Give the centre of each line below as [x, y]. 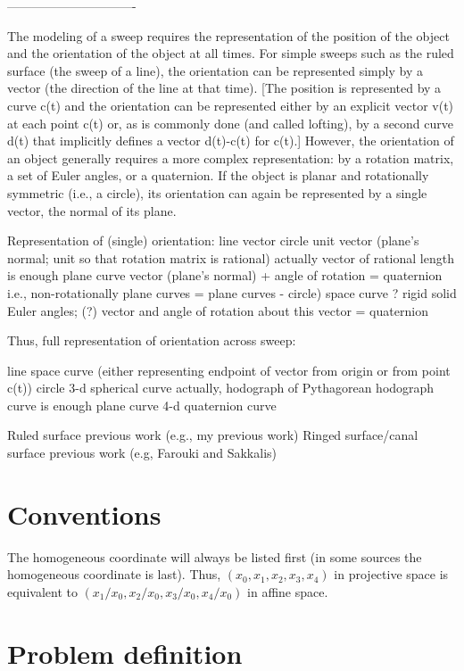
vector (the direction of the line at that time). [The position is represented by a [224, 88]
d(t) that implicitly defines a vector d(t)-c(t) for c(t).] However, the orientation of [231, 141]
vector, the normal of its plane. [92, 210]
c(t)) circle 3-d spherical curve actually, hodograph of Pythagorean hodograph [221, 388]
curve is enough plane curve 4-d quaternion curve [142, 405]
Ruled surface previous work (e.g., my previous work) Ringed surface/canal [213, 435]
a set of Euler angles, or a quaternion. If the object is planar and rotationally [218, 175]
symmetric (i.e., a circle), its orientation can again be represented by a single [217, 192]
